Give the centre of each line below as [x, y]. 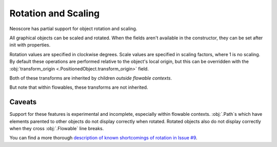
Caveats [23, 102]
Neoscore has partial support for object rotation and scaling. [73, 29]
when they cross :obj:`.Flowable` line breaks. [57, 128]
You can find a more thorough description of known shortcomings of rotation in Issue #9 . [103, 138]
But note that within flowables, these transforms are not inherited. [79, 87]
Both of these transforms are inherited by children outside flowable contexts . [91, 78]
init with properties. [30, 45]
